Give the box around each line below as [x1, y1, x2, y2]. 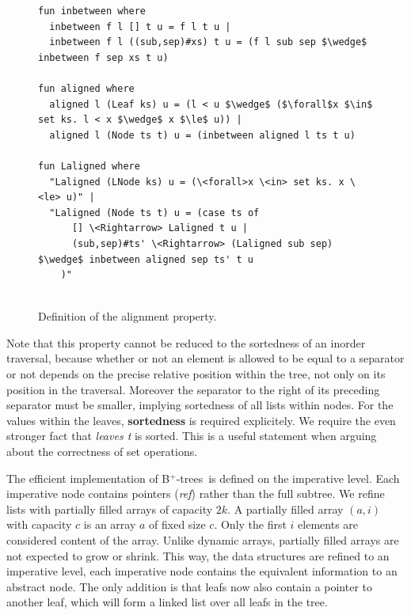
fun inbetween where [38, 6, 147, 17]
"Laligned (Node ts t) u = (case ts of [49, 207, 260, 218]
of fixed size [149, 516, 206, 533]
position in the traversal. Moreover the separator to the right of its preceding [6, 381, 380, 397]
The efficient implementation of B [6, 469, 170, 486]
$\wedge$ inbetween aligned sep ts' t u [38, 253, 254, 265]
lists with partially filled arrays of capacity [6, 500, 213, 517]
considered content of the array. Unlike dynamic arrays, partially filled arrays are [6, 532, 399, 548]
